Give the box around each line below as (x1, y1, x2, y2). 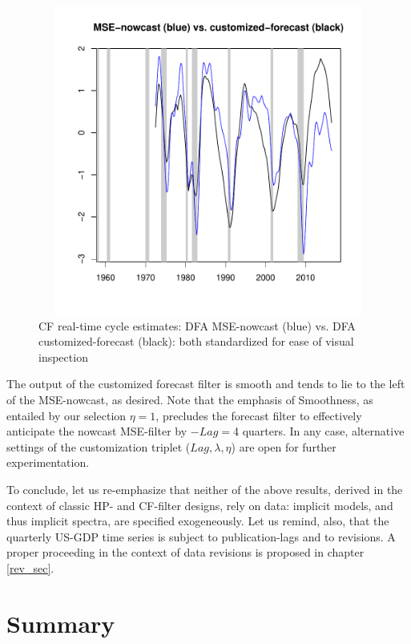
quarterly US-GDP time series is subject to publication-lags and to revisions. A (6, 528, 396, 545)
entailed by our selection (6, 407, 127, 423)
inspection (38, 348, 88, 365)
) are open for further (231, 438, 336, 455)
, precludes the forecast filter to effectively (155, 407, 362, 423)
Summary (6, 606, 115, 639)
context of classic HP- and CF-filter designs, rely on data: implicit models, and (6, 496, 393, 513)
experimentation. (6, 454, 90, 471)
